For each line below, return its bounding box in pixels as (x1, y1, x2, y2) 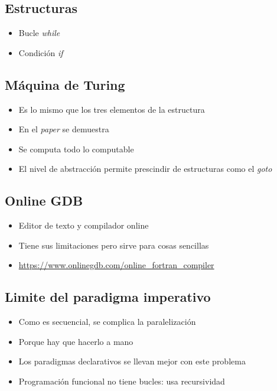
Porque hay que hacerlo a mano (18, 335, 133, 347)
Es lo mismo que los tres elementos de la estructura (18, 103, 205, 115)
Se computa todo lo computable (18, 142, 134, 155)
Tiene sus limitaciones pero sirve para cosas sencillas (18, 239, 209, 251)
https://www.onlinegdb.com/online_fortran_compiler (18, 259, 214, 271)
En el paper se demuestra (18, 123, 109, 135)
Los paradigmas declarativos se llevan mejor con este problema (18, 355, 246, 367)
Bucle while (18, 27, 60, 39)
